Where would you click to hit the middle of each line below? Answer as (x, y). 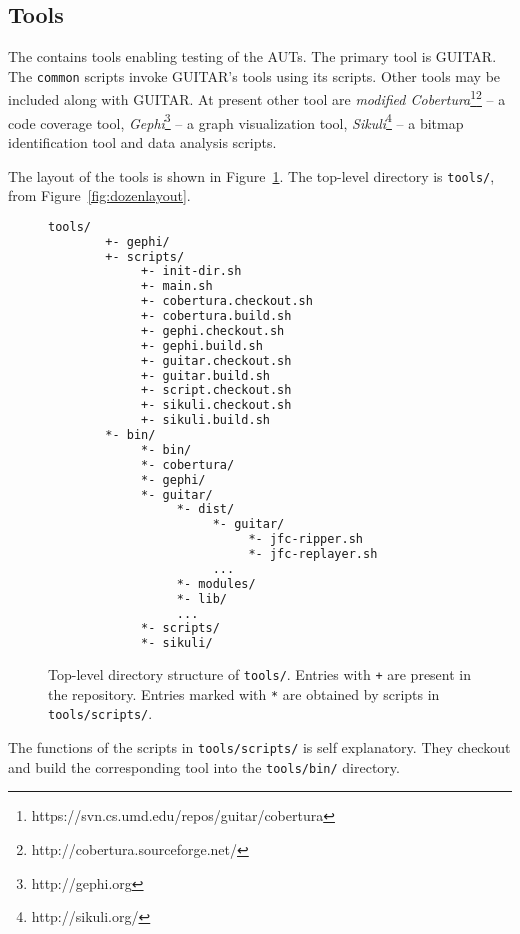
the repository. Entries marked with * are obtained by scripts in (244, 693)
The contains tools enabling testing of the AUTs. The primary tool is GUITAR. (252, 56)
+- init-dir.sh (191, 271)
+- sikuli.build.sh (205, 420)
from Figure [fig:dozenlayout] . (99, 195)
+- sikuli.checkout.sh (216, 405)
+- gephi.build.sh (202, 345)
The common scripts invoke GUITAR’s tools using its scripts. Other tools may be (254, 75)
